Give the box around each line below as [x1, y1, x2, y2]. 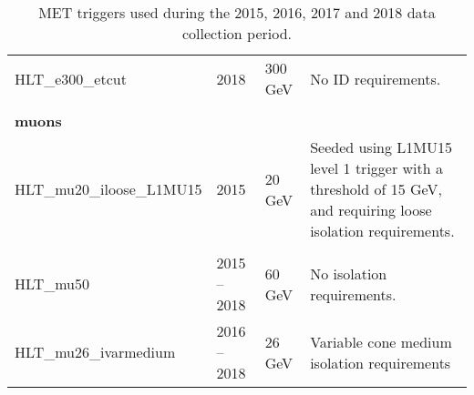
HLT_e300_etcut [15, 67, 127, 89]
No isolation [310, 262, 387, 284]
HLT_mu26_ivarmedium [15, 341, 176, 362]
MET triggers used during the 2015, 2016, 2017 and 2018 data [38, 2, 436, 23]
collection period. [181, 23, 293, 44]
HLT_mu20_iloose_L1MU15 [15, 178, 202, 199]
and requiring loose [310, 199, 432, 220]
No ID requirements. [310, 67, 441, 89]
